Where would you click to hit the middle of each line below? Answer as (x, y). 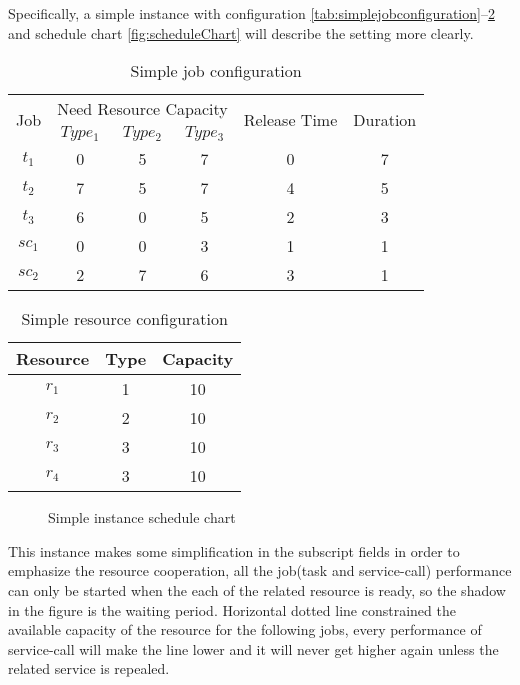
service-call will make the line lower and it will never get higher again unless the (253, 648)
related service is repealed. (89, 668)
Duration (385, 119)
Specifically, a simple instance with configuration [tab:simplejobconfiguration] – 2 (251, 13)
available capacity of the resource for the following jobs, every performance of (245, 629)
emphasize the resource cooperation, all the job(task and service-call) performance (260, 570)
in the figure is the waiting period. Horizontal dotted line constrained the (232, 609)
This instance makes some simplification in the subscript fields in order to (234, 550)
